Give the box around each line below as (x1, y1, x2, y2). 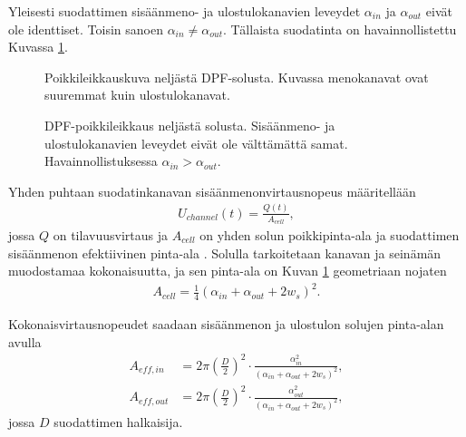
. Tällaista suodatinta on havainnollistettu (222, 19, 457, 38)
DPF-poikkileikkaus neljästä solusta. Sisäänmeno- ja (44, 115, 335, 134)
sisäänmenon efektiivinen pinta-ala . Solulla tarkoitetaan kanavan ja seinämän (8, 243, 442, 262)
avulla (8, 332, 42, 351)
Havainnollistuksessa (44, 151, 158, 170)
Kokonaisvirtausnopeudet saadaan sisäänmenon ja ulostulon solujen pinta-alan (8, 315, 444, 334)
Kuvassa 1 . (8, 37, 68, 56)
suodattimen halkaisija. (53, 413, 183, 432)
